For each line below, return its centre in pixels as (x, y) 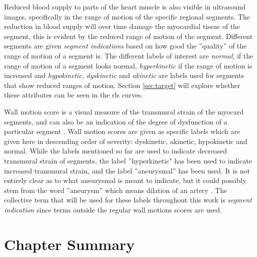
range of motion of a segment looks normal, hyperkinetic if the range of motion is (128, 65)
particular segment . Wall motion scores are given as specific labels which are (122, 131)
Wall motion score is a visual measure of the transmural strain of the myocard (124, 111)
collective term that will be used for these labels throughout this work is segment (128, 200)
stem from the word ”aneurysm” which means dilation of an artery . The (116, 190)
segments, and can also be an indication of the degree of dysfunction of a (116, 121)
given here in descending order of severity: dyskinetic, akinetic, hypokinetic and (126, 141)
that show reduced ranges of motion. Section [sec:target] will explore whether (122, 85)
